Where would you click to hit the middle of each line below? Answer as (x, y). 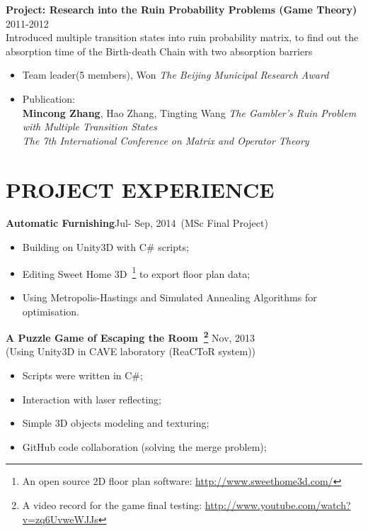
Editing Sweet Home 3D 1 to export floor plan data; (136, 272)
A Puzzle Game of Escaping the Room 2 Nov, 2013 (131, 336)
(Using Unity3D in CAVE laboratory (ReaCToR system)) (131, 351)
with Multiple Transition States (90, 127)
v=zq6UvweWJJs (60, 519)
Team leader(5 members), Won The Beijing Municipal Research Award (176, 75)
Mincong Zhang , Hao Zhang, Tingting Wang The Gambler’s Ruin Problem (189, 112)
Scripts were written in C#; (82, 375)
